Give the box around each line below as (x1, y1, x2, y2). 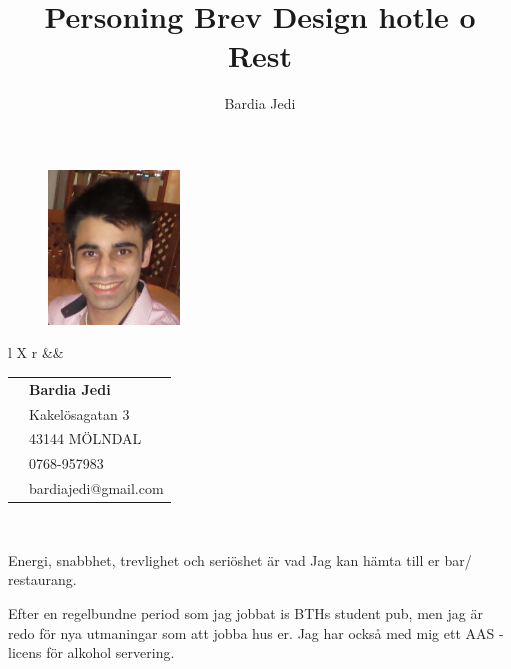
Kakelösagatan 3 (29, 403, 130, 424)
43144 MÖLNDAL (29, 428, 142, 449)
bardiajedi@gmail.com (29, 478, 164, 499)
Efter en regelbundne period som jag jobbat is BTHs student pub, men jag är (8, 602, 483, 623)
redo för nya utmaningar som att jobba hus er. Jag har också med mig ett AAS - (8, 622, 504, 643)
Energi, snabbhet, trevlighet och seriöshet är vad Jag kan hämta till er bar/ (8, 549, 472, 570)
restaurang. (8, 569, 77, 590)
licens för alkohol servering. (8, 642, 175, 663)
